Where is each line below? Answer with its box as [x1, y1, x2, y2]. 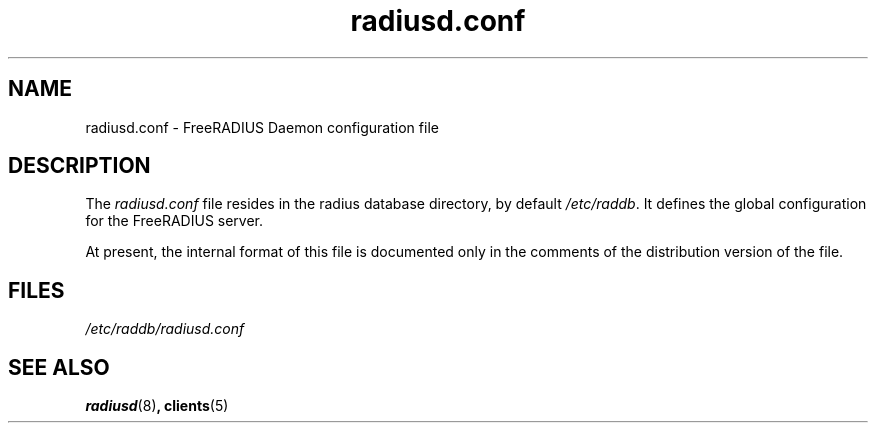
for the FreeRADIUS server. [85, 212, 264, 230]
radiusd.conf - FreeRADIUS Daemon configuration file [85, 118, 439, 136]
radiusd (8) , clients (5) [85, 397, 229, 415]
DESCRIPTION [8, 153, 151, 179]
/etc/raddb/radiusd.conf [85, 320, 245, 338]
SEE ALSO [8, 354, 110, 380]
